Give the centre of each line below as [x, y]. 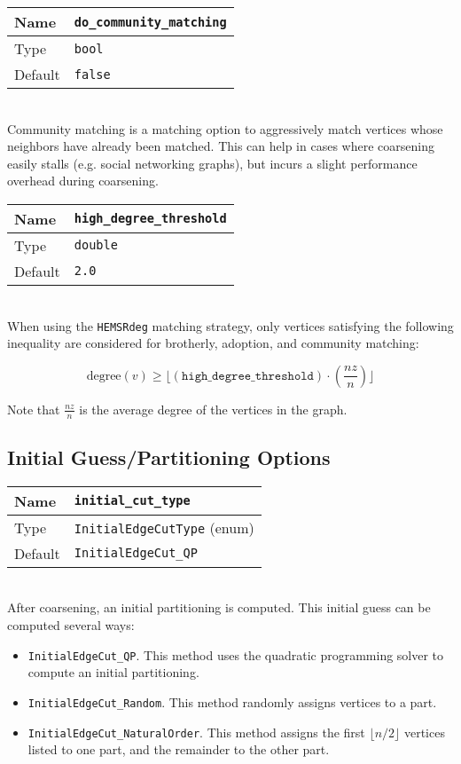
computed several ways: [71, 625]
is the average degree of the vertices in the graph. [213, 409]
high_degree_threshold [150, 219]
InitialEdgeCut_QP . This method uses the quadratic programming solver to [236, 654]
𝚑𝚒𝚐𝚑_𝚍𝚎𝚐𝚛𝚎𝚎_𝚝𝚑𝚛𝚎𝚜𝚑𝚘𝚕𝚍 [247, 376]
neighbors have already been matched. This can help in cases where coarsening [221, 146]
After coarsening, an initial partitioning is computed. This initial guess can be [219, 607]
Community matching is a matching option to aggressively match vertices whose [225, 128]
